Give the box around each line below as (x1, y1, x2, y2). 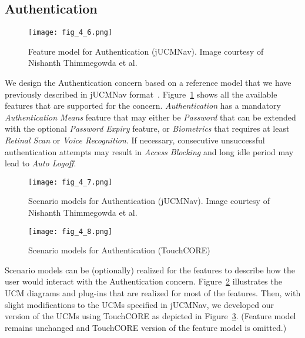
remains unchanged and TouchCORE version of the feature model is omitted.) (5, 321, 287, 333)
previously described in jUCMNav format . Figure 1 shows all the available (5, 88, 277, 100)
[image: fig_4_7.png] (28, 178, 113, 186)
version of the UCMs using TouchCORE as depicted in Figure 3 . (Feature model (5, 310, 296, 322)
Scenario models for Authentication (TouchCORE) (28, 244, 210, 256)
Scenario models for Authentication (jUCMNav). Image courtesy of (28, 195, 270, 207)
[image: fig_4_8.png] (28, 227, 113, 236)
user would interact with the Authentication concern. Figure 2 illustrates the (5, 275, 282, 287)
